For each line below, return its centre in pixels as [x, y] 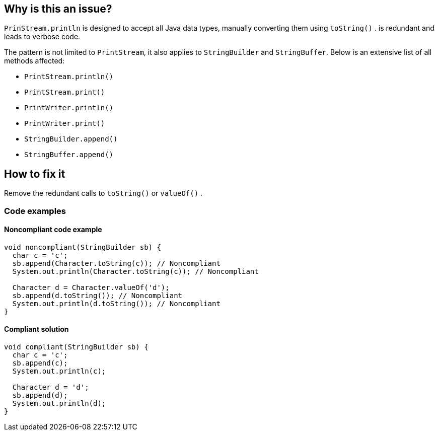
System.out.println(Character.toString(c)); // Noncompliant [135, 271]
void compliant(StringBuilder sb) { [76, 347]
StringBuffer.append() [69, 155]
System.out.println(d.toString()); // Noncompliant [116, 303]
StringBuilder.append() [71, 139]
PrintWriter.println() [69, 108]
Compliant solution [36, 329]
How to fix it [35, 174]
